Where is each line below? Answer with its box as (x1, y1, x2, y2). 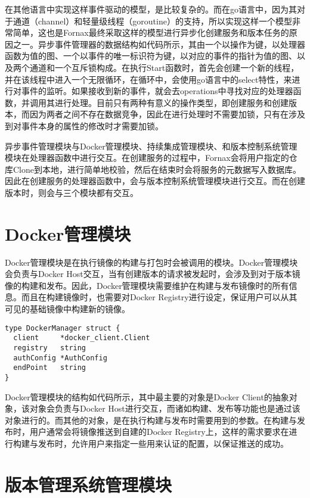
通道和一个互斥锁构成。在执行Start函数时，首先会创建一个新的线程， (29, 61, 299, 73)
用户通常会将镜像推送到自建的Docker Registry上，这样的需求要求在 (29, 425, 289, 438)
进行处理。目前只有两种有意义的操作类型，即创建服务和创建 (54, 96, 289, 108)
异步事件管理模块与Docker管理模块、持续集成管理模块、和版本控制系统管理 (5, 139, 297, 152)
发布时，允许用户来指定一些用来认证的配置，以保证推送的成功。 (38, 437, 289, 449)
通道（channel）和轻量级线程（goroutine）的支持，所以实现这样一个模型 (13, 14, 292, 27)
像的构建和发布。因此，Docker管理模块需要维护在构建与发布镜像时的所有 (5, 279, 289, 291)
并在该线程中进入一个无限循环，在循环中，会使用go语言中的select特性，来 (5, 73, 292, 85)
